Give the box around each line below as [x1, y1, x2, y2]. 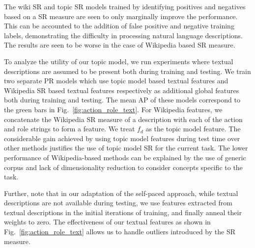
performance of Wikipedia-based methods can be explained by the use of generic [4, 152, 246, 162]
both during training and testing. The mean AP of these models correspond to [4, 95, 240, 105]
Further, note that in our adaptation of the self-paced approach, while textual [4, 188, 238, 198]
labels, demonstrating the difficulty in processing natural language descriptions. [4, 30, 243, 40]
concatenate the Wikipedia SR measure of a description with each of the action [4, 114, 243, 124]
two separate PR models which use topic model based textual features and [4, 75, 228, 86]
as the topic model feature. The [145, 124, 241, 134]
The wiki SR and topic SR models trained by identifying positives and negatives [4, 1, 246, 11]
